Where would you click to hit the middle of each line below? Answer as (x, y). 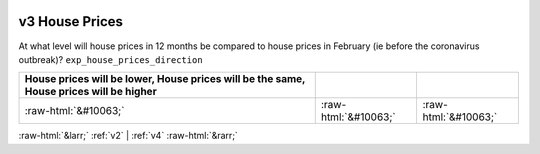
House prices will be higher (90, 92)
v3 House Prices (71, 21)
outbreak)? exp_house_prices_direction (111, 59)
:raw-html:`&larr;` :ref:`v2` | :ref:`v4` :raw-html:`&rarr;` (128, 136)
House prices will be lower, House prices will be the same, (165, 79)
